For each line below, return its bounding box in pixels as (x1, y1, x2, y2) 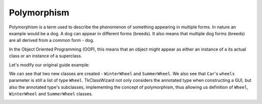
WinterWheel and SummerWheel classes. (9, 91, 93, 97)
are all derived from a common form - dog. (9, 38, 95, 43)
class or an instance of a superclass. (9, 53, 82, 59)
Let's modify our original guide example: (9, 62, 90, 67)
